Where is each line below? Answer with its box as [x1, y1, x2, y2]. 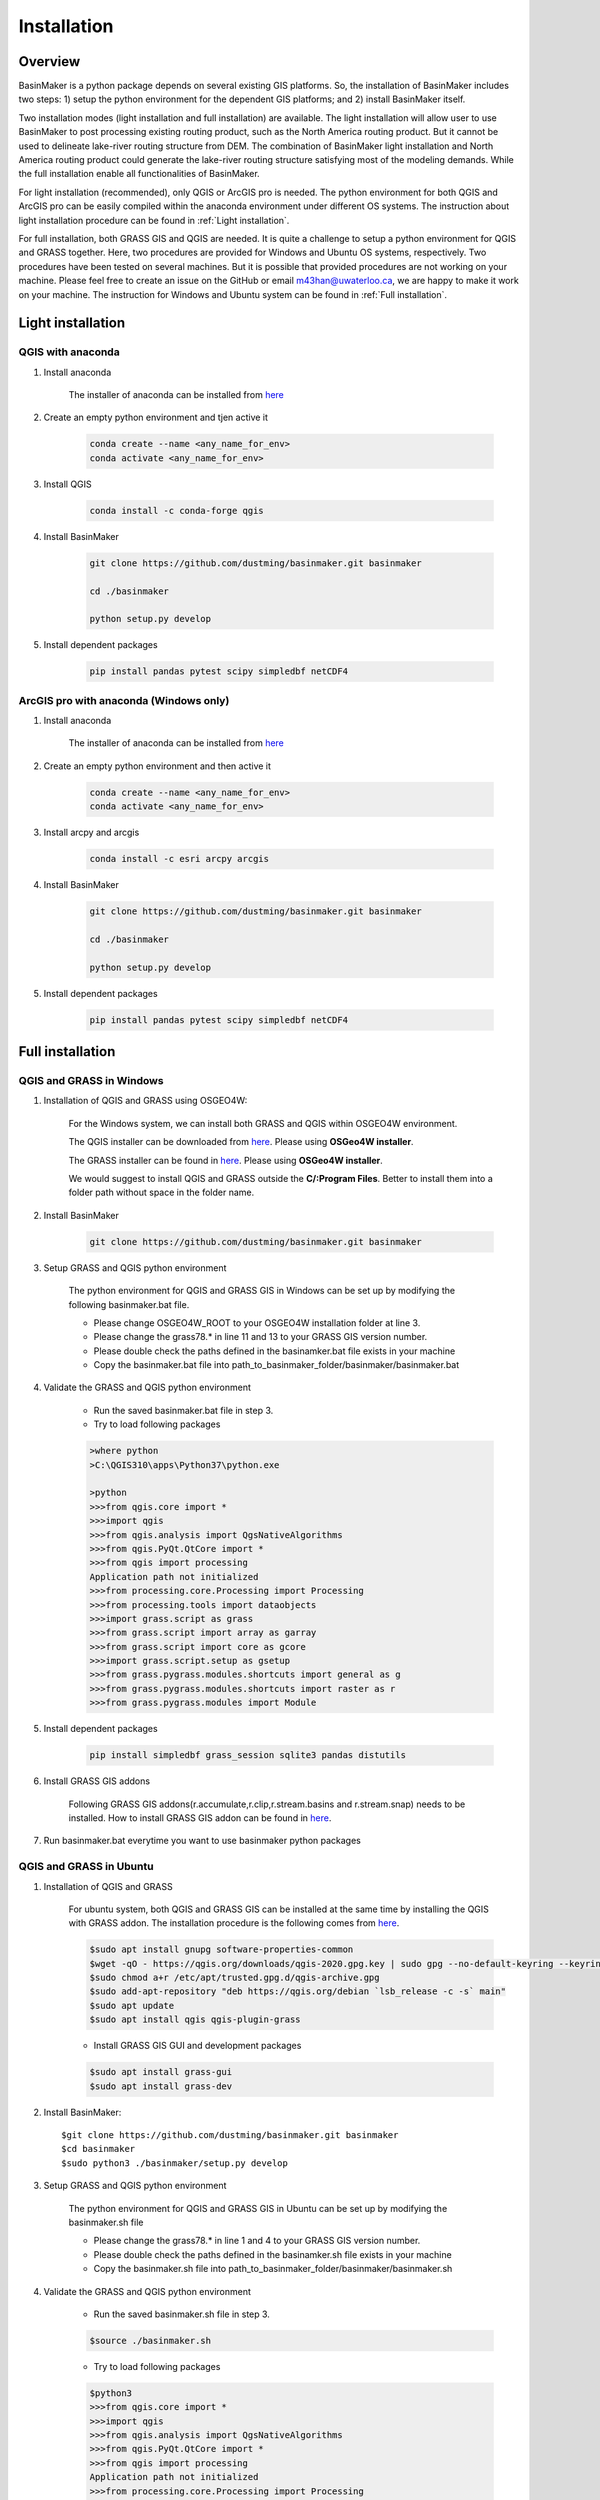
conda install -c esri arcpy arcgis [89, 853, 270, 865]
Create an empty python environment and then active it [43, 760, 272, 772]
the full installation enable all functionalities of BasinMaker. [18, 168, 260, 180]
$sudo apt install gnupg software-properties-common [89, 1944, 354, 1955]
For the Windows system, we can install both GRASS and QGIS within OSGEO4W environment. [68, 1117, 458, 1129]
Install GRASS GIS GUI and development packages [93, 2040, 302, 2052]
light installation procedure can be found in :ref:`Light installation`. [18, 214, 290, 226]
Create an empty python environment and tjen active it [43, 411, 269, 424]
